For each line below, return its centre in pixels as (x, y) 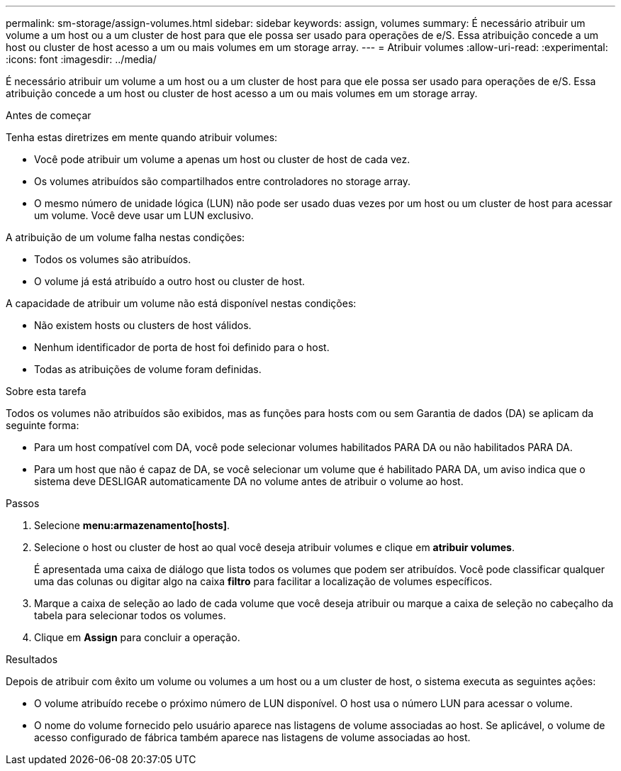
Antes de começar (49, 115)
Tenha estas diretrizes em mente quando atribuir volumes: (142, 137)
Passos (23, 503)
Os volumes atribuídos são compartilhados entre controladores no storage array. (223, 181)
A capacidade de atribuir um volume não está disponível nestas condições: (181, 303)
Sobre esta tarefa (46, 391)
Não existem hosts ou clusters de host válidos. (143, 325)
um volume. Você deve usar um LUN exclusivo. (144, 215)
